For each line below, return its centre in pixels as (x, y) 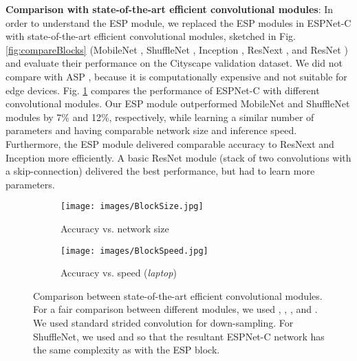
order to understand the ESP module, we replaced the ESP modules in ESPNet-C (178, 22)
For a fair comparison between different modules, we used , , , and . (175, 309)
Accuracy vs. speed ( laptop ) (119, 273)
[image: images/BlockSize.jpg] (132, 207)
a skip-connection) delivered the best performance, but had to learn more (160, 171)
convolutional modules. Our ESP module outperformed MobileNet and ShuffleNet (178, 103)
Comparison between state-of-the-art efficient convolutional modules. (178, 295)
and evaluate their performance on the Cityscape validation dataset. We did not (174, 63)
